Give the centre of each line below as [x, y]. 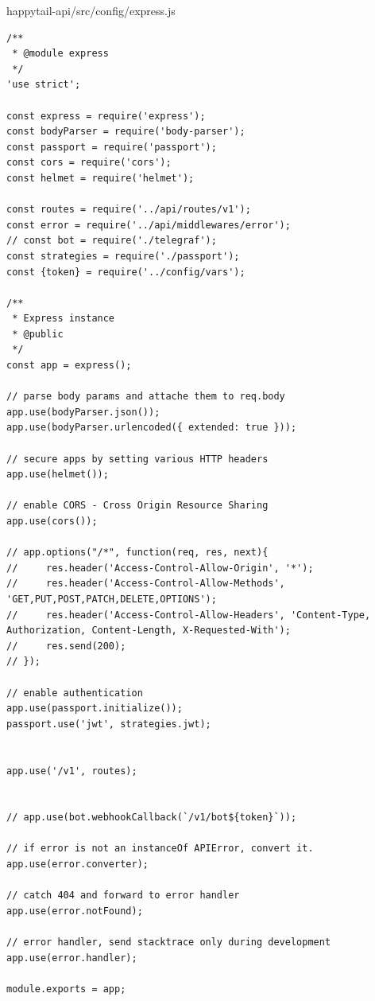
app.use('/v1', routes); [72, 771]
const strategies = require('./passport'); [123, 256]
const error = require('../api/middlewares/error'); [149, 225]
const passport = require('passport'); [112, 147]
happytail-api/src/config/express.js [91, 10]
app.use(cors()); [52, 521]
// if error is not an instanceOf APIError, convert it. [160, 849]
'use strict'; [44, 85]
